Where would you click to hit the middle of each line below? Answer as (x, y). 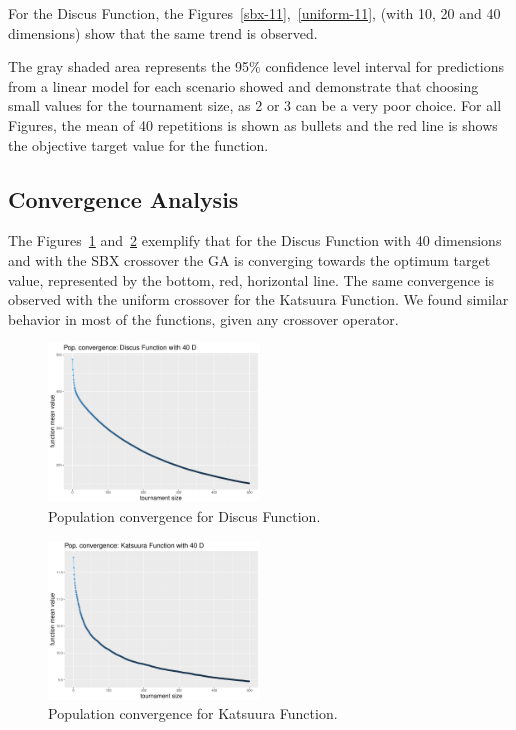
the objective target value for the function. (138, 144)
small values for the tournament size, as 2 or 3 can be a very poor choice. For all (255, 105)
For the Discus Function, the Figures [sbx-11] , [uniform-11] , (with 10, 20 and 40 (254, 13)
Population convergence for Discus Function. (184, 515)
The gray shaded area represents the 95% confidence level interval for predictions (256, 66)
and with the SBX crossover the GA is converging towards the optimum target (249, 259)
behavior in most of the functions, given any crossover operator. (203, 318)
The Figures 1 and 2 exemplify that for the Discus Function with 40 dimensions (255, 240)
